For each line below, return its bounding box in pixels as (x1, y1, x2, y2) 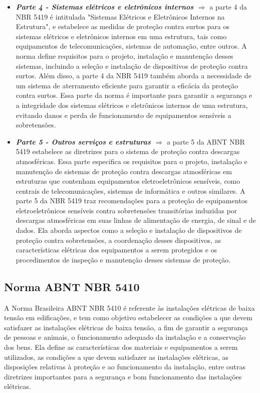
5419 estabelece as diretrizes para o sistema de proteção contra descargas (16, 146, 240, 157)
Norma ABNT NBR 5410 (4, 279, 140, 294)
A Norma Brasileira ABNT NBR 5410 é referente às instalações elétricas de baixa (4, 302, 255, 313)
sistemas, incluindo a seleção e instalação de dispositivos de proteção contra (16, 60, 248, 71)
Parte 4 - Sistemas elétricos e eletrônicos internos (16, 2, 194, 12)
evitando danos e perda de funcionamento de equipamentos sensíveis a (16, 109, 231, 120)
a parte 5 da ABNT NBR (166, 136, 245, 147)
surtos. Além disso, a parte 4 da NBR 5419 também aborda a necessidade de (16, 70, 251, 81)
